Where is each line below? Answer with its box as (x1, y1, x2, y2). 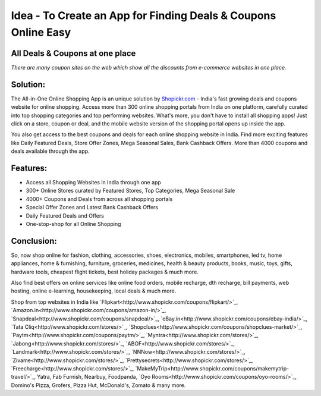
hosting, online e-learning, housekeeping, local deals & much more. (11, 287, 177, 294)
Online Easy (11, 26, 71, 39)
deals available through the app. (11, 147, 90, 155)
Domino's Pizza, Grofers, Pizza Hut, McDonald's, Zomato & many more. (11, 381, 186, 389)
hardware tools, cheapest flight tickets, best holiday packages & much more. (11, 268, 199, 275)
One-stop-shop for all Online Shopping (26, 220, 121, 227)
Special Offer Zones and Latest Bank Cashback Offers (26, 204, 159, 211)
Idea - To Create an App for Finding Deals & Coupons (11, 9, 276, 22)
